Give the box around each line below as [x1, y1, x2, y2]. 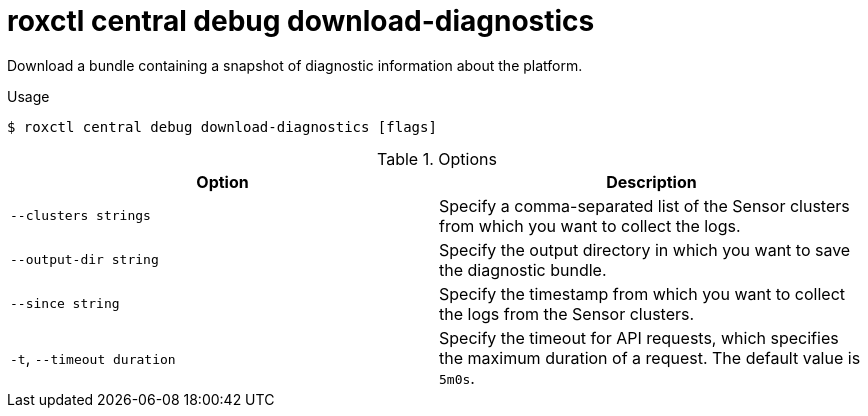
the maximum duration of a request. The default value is [439, 347, 861, 368]
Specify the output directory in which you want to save [439, 239, 851, 260]
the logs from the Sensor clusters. [439, 303, 695, 324]
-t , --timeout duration [10, 347, 176, 368]
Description [606, 171, 697, 192]
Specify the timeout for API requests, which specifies [439, 327, 839, 348]
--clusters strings [10, 208, 151, 224]
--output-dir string [10, 252, 159, 268]
